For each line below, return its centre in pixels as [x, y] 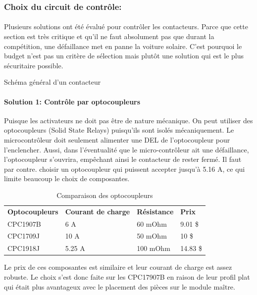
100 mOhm [154, 248]
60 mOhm [152, 223]
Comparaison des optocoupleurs [105, 195]
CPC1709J [24, 236]
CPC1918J [24, 248]
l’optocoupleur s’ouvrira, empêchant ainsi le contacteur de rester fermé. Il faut [123, 159]
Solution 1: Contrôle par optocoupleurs [72, 101]
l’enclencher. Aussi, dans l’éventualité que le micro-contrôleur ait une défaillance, [127, 149]
